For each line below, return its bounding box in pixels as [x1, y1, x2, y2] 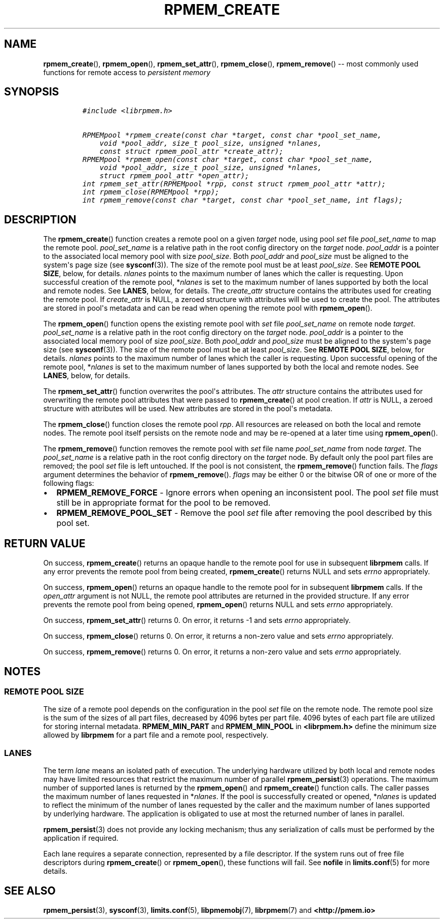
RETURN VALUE [4, 537, 86, 550]
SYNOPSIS [4, 85, 59, 98]
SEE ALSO [4, 884, 56, 897]
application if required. [43, 834, 119, 843]
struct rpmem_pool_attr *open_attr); [99, 172, 249, 180]
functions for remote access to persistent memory [43, 68, 211, 77]
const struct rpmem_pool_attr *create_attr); [99, 147, 283, 156]
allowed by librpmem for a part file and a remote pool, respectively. [43, 731, 269, 740]
